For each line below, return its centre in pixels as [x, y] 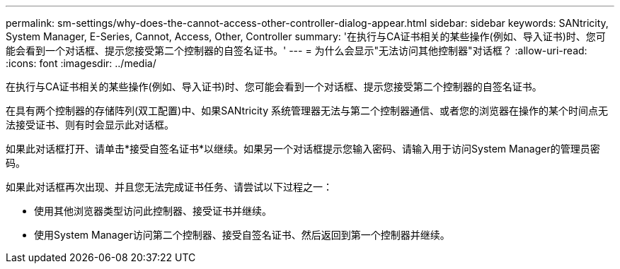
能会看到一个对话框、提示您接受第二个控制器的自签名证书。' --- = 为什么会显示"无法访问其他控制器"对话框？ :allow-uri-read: [297, 50]
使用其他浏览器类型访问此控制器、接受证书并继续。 [153, 211]
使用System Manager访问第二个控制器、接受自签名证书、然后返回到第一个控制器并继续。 [242, 235]
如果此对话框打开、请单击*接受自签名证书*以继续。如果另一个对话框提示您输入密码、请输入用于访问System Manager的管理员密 [303, 149]
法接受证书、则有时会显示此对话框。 [90, 125]
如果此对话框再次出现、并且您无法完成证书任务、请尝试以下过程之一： [169, 187]
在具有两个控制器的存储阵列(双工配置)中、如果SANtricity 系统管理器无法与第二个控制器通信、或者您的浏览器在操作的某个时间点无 [307, 110]
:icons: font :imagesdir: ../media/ [81, 63]
